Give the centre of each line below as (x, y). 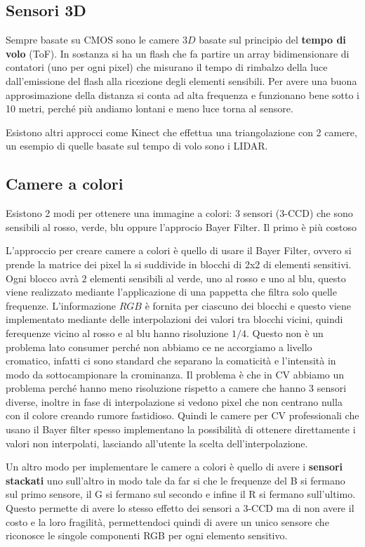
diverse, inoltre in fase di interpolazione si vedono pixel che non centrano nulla (174, 401)
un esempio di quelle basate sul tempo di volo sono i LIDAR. (137, 146)
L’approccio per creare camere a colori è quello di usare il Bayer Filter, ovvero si (179, 250)
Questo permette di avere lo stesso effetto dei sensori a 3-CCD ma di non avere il (180, 508)
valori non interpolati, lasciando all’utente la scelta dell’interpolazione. (157, 443)
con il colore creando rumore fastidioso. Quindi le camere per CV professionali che (182, 415)
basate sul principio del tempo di (272, 40)
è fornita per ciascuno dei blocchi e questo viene (248, 305)
